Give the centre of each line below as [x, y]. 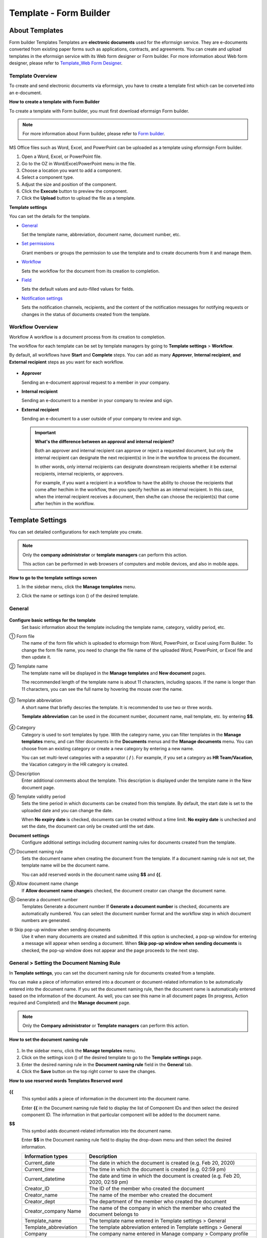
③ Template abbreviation [35, 700]
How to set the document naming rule [49, 1039]
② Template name [28, 666]
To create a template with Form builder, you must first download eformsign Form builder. [99, 111]
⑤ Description [25, 774]
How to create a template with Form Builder [54, 102]
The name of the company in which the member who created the [165, 1208]
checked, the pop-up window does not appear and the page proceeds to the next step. [110, 950]
